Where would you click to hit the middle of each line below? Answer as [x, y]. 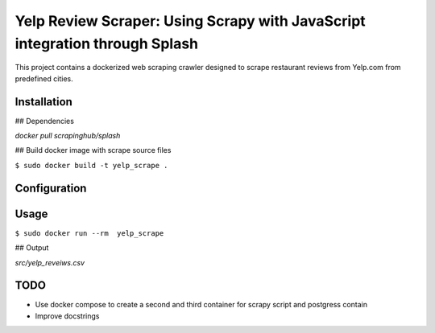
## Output [32, 248]
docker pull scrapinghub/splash [68, 136]
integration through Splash [107, 43]
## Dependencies [44, 121]
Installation [43, 102]
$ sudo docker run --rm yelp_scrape [89, 233]
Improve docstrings [67, 316]
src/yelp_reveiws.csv [50, 262]
